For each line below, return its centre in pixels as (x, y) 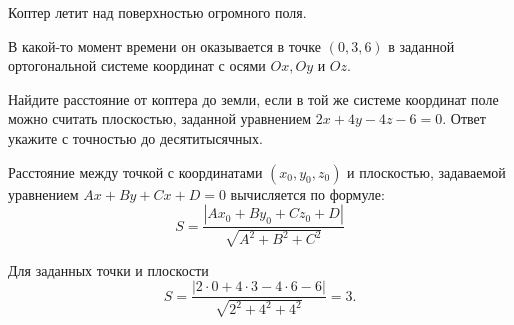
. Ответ (464, 118)
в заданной (421, 45)
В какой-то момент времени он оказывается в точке (165, 45)
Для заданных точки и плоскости (108, 269)
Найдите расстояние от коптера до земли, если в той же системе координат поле (253, 98)
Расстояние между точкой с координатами (135, 171)
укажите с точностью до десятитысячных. (135, 137)
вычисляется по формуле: (307, 193)
